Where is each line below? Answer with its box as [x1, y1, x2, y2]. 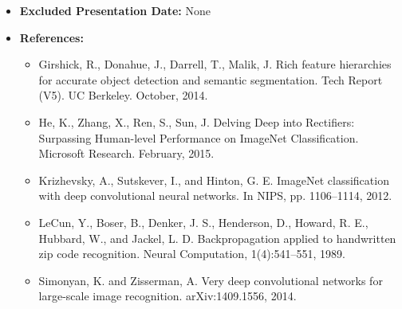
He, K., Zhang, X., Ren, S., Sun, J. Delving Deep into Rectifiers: [38, 113, 355, 130]
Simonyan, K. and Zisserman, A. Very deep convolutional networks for [38, 272, 383, 288]
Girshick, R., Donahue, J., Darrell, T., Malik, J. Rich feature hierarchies [38, 56, 392, 72]
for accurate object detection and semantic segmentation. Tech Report [38, 71, 383, 88]
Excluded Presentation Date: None [19, 2, 211, 18]
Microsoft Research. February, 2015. [38, 145, 215, 162]
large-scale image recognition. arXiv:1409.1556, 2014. [38, 287, 297, 304]
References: [19, 29, 84, 45]
